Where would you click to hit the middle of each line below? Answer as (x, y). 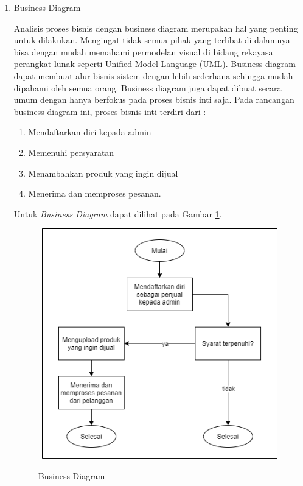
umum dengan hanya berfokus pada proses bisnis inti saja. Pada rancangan (154, 100)
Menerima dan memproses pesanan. (95, 193)
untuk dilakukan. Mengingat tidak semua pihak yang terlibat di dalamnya (152, 40)
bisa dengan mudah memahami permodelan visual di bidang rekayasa (143, 51)
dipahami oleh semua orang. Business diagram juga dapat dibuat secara (148, 87)
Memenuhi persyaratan (71, 152)
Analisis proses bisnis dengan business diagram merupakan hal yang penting (156, 28)
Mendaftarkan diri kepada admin (90, 132)
